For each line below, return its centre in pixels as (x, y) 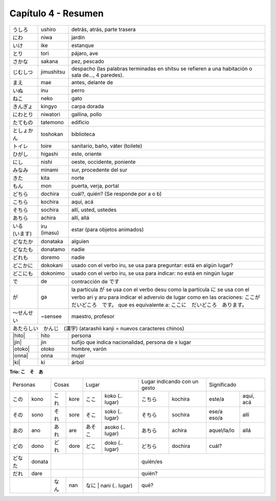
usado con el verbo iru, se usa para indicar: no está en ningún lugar (153, 273)
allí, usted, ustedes (94, 209)
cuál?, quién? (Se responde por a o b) (117, 194)
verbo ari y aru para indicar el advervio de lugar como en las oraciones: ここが (166, 297)
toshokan (52, 134)
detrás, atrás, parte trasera (103, 29)
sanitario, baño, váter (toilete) (107, 146)
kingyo (49, 106)
